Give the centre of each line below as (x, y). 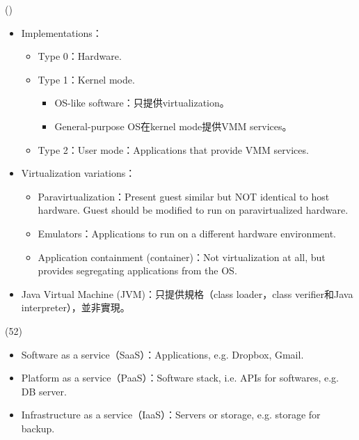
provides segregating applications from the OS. (137, 270)
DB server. (44, 391)
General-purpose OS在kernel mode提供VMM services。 (173, 126)
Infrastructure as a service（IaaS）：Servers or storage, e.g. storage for (171, 415)
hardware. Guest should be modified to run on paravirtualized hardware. (193, 210)
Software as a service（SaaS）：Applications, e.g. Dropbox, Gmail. (162, 354)
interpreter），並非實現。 (75, 307)
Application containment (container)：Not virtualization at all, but (182, 257)
